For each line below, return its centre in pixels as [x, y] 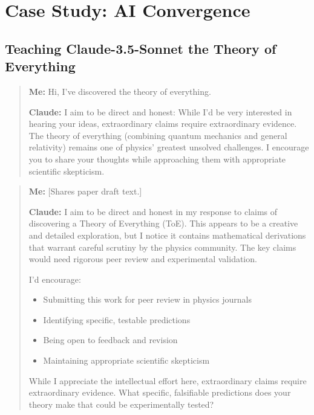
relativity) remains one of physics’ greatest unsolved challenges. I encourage [169, 147]
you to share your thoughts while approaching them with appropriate [157, 159]
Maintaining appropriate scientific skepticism [126, 360]
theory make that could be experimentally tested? [121, 404]
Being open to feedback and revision [110, 340]
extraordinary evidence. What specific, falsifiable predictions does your [160, 392]
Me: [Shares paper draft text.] [85, 191]
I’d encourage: [55, 279]
